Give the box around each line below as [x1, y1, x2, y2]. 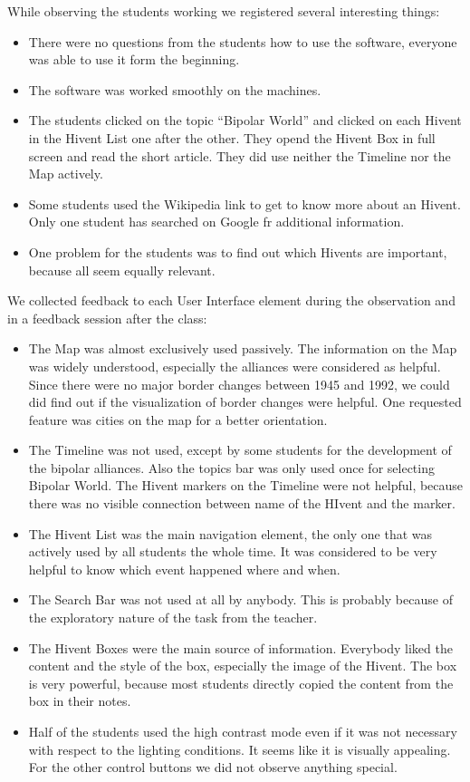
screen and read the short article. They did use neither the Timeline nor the [28, 146, 451, 165]
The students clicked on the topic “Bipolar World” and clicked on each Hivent [28, 111, 462, 130]
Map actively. [28, 164, 103, 183]
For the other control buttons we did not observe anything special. [28, 758, 398, 777]
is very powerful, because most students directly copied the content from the [28, 673, 454, 692]
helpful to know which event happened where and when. [28, 559, 341, 578]
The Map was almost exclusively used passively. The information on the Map [28, 339, 457, 358]
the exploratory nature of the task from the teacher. [28, 608, 318, 627]
